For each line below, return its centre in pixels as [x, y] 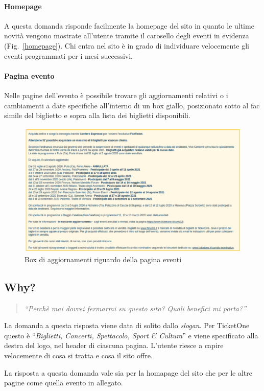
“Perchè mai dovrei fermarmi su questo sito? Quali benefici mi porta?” [135, 308]
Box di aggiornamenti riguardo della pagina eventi [103, 259]
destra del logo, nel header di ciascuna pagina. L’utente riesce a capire [114, 345]
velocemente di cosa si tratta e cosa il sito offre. [78, 355]
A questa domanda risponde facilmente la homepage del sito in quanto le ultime [129, 25]
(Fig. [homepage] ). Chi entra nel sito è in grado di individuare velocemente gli [127, 45]
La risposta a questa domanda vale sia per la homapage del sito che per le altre [128, 372]
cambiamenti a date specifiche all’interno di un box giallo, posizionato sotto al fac [132, 105]
